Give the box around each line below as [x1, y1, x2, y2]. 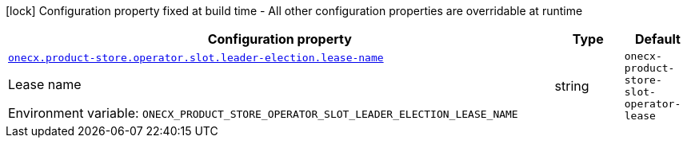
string [554, 78, 589, 94]
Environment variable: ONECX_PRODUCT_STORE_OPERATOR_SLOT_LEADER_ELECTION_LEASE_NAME [8, 104, 518, 121]
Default [634, 31, 681, 47]
